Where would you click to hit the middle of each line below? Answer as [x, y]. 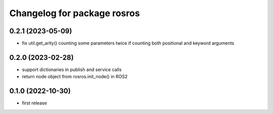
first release [35, 103]
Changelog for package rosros [75, 13]
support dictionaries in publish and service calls [72, 69]
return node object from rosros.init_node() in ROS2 [75, 77]
